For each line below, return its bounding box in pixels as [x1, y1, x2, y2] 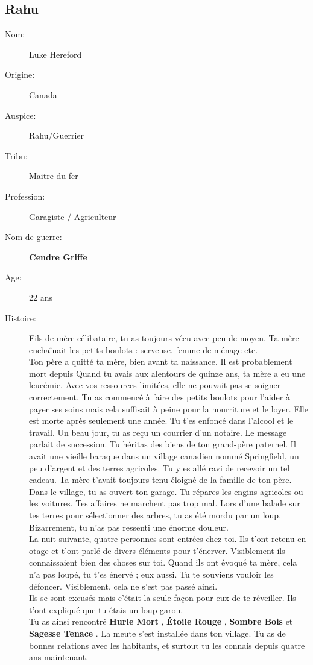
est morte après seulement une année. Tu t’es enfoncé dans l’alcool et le [29, 414, 294, 427]
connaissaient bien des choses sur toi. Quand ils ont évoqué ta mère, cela [29, 556, 297, 569]
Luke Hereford [29, 48, 82, 60]
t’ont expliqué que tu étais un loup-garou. [29, 603, 183, 616]
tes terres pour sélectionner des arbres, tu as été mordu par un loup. [29, 509, 282, 522]
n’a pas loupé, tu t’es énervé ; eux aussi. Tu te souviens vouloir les [29, 567, 274, 580]
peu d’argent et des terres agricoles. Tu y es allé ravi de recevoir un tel [29, 461, 290, 474]
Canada [29, 88, 57, 101]
